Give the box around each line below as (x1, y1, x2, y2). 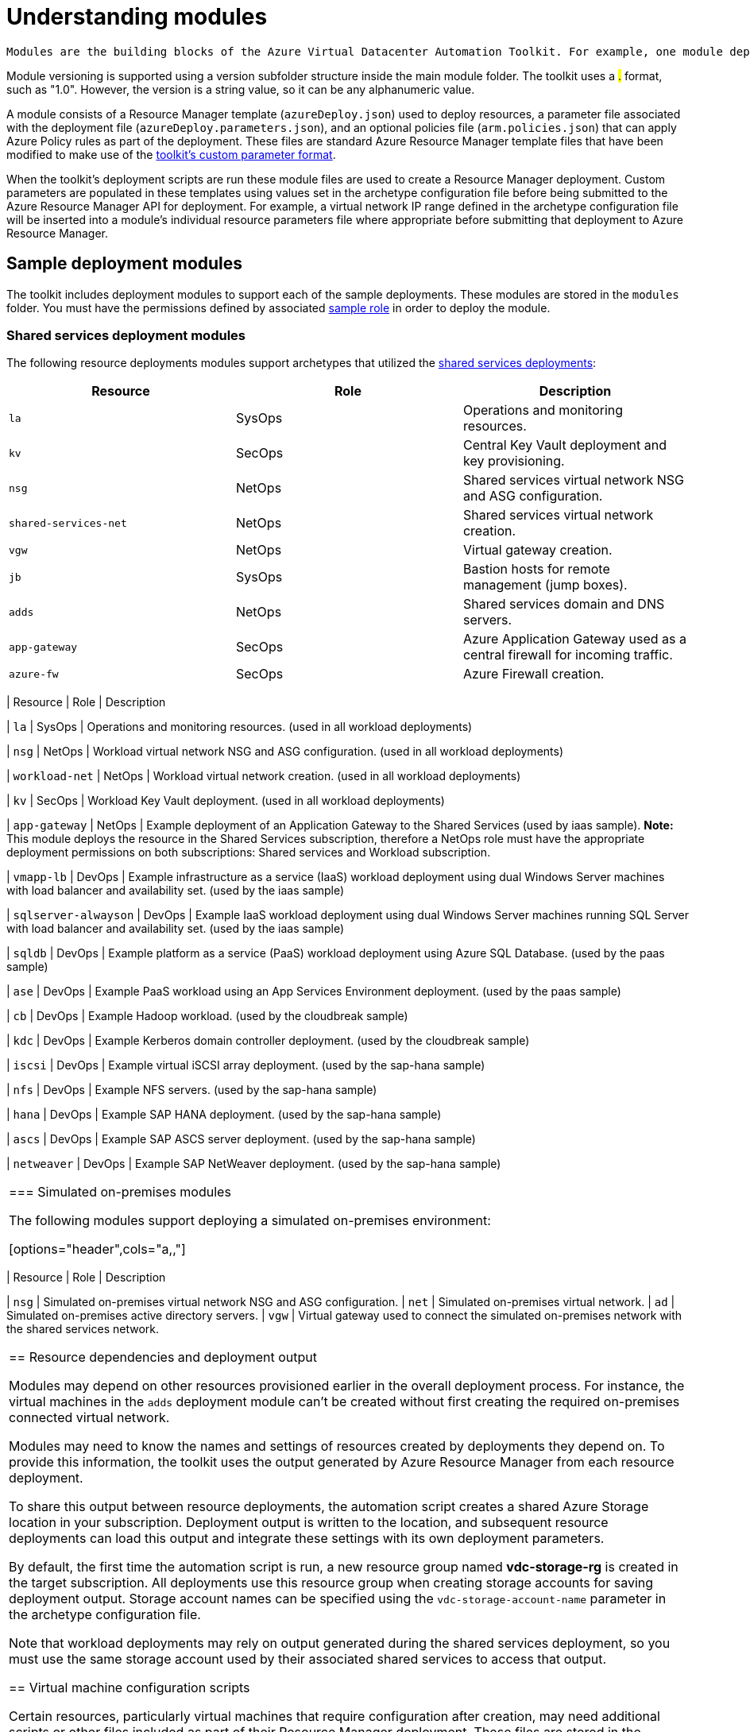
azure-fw (9, 667, 59, 680)
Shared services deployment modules (6, 327, 245, 343)
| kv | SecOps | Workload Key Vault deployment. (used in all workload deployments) (6, 794, 445, 808)
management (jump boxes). (462, 577, 628, 593)
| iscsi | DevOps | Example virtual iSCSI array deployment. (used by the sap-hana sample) (6, 1058, 485, 1073)
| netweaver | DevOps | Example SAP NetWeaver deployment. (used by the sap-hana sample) (6, 1157, 501, 1171)
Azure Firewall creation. (462, 666, 605, 682)
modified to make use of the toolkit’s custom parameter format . (6, 147, 336, 161)
